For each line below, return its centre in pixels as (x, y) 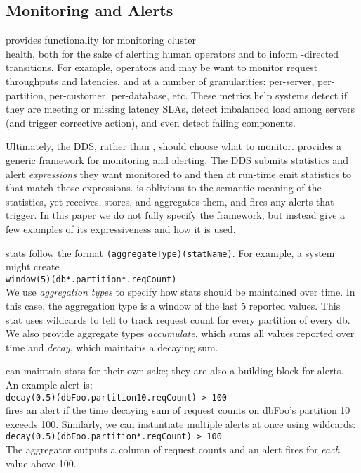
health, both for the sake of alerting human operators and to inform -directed (172, 53)
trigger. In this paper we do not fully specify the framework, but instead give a (176, 215)
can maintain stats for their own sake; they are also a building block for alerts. (175, 371)
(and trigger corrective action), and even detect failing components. (151, 122)
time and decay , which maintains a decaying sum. (112, 347)
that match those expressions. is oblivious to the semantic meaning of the (164, 188)
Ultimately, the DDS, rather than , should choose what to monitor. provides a (173, 146)
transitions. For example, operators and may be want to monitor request (162, 67)
